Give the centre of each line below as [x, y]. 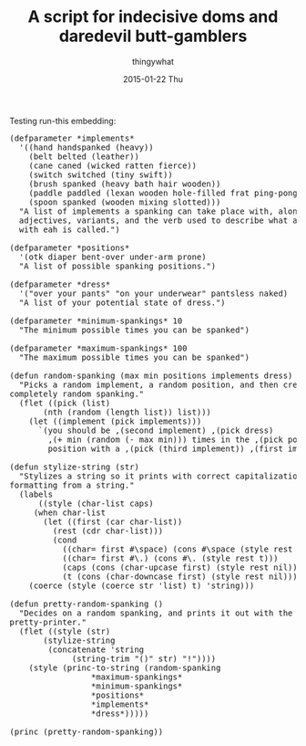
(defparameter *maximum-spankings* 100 [98, 348]
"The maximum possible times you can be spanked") [134, 357]
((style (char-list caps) [96, 503]
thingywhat [153, 61]
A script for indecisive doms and [153, 17]
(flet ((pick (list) [65, 403]
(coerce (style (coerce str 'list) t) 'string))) [142, 585]
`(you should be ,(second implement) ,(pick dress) [156, 430]
